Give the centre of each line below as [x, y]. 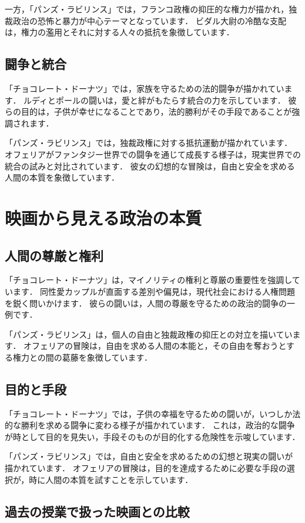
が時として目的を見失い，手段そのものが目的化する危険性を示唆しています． [152, 436]
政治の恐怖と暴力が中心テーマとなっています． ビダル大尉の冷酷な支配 [149, 20]
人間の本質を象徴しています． [62, 177]
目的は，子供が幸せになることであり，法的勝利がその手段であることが [156, 111]
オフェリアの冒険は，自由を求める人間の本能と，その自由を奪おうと [155, 346]
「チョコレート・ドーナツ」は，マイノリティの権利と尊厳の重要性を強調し [148, 280]
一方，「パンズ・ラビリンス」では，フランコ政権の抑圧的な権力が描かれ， [147, 9]
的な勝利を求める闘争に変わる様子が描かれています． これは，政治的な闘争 [150, 425]
